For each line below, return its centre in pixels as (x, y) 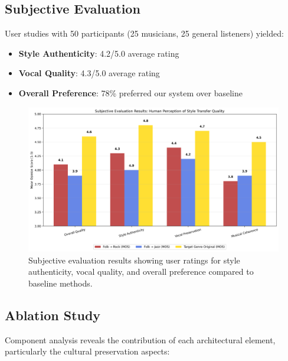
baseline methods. (60, 283)
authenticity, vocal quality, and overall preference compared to (141, 271)
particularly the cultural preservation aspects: (87, 351)
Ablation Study (53, 315)
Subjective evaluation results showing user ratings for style (134, 260)
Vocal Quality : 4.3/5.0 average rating (89, 73)
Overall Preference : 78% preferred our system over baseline (131, 92)
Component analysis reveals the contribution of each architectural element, (140, 339)
